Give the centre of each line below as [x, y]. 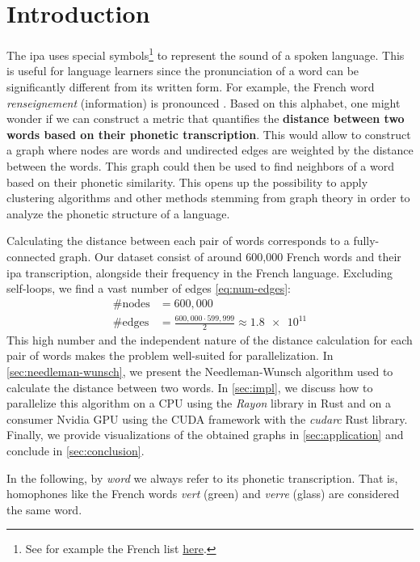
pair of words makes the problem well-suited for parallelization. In [170, 355]
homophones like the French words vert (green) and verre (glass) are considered [203, 494]
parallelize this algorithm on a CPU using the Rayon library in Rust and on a [199, 403]
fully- [366, 241]
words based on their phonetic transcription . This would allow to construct [209, 134]
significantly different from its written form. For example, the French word [191, 86]
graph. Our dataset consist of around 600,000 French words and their [230, 256]
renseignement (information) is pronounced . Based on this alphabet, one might [204, 102]
